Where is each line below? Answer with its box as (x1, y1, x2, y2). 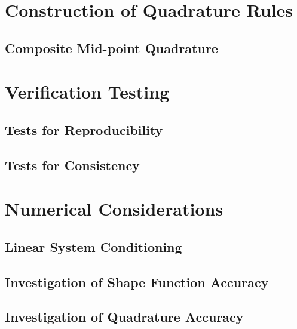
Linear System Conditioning (5, 237, 182, 256)
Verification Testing (5, 79, 170, 104)
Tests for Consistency (5, 155, 140, 174)
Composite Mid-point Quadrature (5, 38, 218, 57)
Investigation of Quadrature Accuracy (5, 308, 244, 326)
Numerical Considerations (5, 196, 223, 221)
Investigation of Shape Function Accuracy (5, 272, 269, 291)
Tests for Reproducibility (5, 120, 163, 139)
